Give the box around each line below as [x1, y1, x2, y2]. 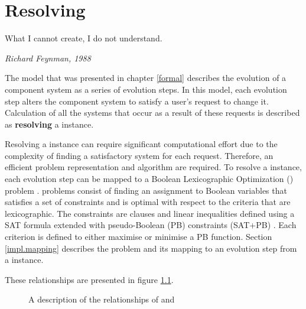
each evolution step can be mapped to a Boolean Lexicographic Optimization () [5, 173, 294, 185]
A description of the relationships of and [28, 293, 175, 305]
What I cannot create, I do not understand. [5, 32, 162, 44]
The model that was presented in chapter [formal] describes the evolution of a [5, 71, 287, 84]
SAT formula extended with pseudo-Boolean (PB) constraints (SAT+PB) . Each [5, 219, 297, 231]
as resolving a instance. [5, 118, 94, 130]
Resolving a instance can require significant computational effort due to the [5, 138, 278, 150]
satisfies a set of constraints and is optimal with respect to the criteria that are [5, 196, 291, 208]
